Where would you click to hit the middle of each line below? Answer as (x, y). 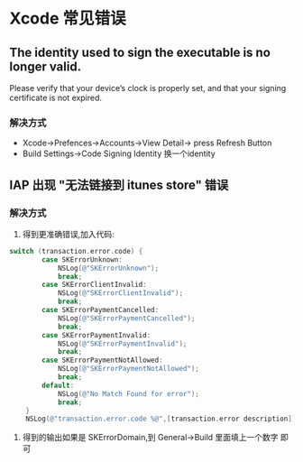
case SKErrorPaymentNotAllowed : (103, 360)
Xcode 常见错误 (68, 18)
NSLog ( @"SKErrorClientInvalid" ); (120, 293)
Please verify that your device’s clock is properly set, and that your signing (148, 88)
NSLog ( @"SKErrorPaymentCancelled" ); (126, 318)
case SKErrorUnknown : (83, 259)
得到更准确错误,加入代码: (68, 234)
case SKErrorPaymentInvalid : (96, 335)
